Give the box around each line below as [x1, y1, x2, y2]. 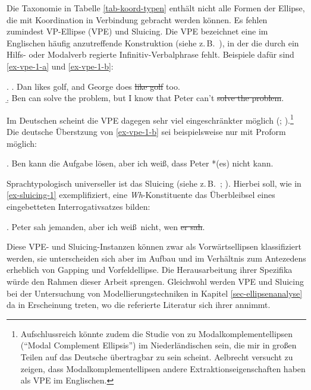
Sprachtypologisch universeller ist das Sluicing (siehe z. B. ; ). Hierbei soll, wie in [7, 177, 301, 189]
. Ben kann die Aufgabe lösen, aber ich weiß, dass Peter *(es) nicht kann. [7, 157, 274, 169]
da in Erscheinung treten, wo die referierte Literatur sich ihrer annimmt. [7, 298, 271, 311]
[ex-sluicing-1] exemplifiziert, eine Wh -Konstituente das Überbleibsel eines [7, 188, 275, 201]
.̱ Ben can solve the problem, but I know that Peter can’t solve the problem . [7, 92, 284, 104]
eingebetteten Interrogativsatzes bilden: [7, 200, 150, 212]
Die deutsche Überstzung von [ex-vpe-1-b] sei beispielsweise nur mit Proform [7, 125, 286, 137]
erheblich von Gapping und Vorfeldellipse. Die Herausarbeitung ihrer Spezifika [7, 263, 293, 276]
